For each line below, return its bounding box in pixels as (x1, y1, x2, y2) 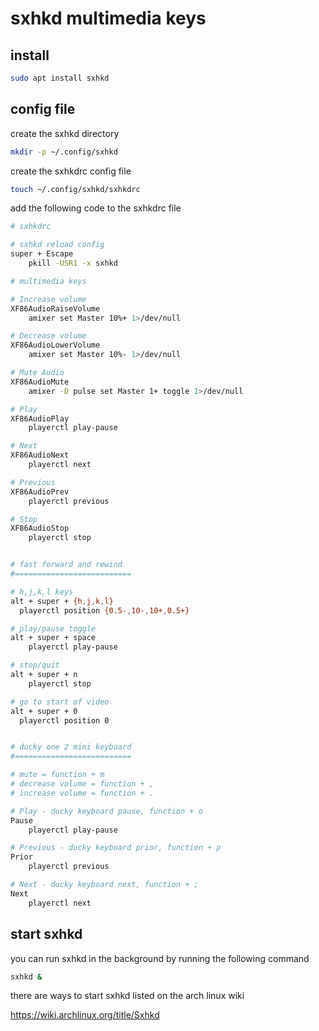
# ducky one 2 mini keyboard (10, 742, 132, 752)
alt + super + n (10, 670, 78, 680)
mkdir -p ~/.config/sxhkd (10, 147, 118, 157)
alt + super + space (10, 633, 97, 643)
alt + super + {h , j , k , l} (10, 596, 114, 606)
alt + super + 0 (10, 706, 78, 716)
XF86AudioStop (10, 523, 70, 534)
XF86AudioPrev (10, 487, 70, 497)
